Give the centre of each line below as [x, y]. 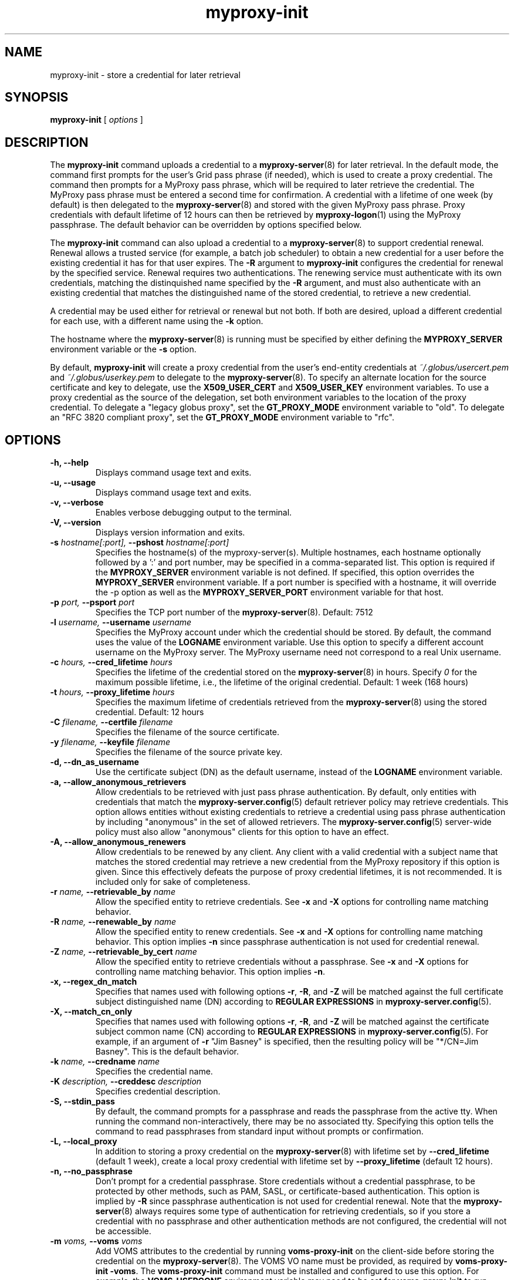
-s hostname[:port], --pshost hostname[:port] [140, 543]
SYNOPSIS [37, 97]
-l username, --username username [121, 622]
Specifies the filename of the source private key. [189, 752]
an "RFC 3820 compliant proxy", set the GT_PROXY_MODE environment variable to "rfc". [222, 417]
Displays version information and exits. [170, 533]
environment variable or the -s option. [123, 349]
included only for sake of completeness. [173, 882]
